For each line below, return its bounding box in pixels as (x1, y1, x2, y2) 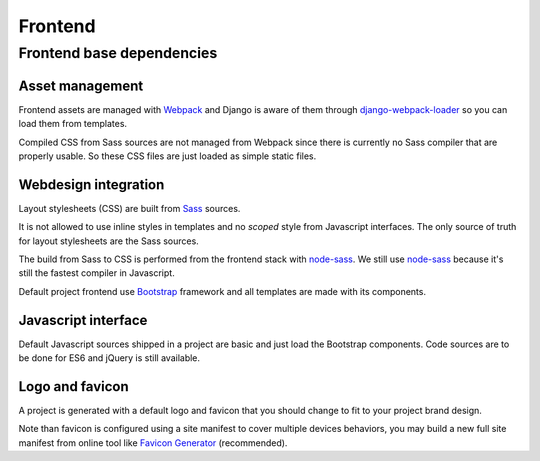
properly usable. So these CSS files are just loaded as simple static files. (18, 150, 317, 162)
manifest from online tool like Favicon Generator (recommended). (18, 436, 288, 449)
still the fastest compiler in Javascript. (18, 267, 175, 279)
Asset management (18, 77, 144, 94)
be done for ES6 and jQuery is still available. (18, 352, 200, 364)
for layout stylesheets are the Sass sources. (18, 235, 199, 247)
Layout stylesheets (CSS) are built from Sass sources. (18, 202, 241, 214)
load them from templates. (18, 118, 128, 130)
